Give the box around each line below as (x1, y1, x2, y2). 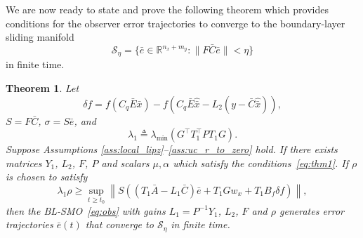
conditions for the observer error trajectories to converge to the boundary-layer (6, 15, 345, 30)
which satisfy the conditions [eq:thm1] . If (173, 155, 349, 170)
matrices (6, 155, 42, 170)
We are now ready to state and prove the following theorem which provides (6, 2, 329, 16)
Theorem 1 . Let (6, 81, 79, 95)
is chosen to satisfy (6, 169, 88, 184)
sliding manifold (6, 29, 74, 44)
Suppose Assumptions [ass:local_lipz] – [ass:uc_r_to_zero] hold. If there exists (6, 142, 338, 157)
